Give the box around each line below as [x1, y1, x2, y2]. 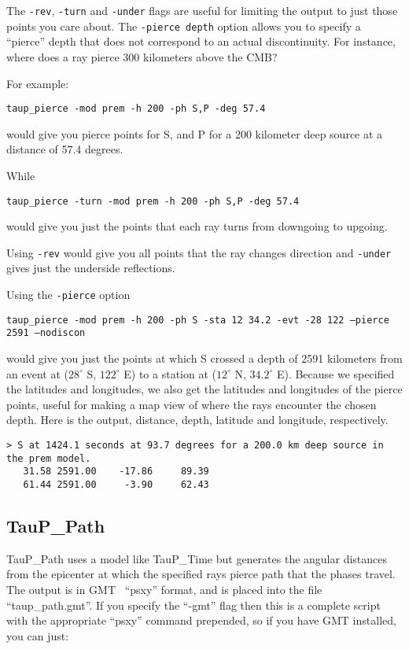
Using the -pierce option [6, 286, 131, 303]
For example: [6, 75, 69, 91]
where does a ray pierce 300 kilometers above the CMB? [6, 48, 278, 65]
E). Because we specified [276, 365, 395, 382]
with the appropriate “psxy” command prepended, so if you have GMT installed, [6, 612, 396, 629]
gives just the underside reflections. [6, 260, 175, 276]
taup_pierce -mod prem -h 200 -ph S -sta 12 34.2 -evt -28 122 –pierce [6, 314, 389, 326]
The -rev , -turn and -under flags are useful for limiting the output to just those [6, 2, 398, 18]
